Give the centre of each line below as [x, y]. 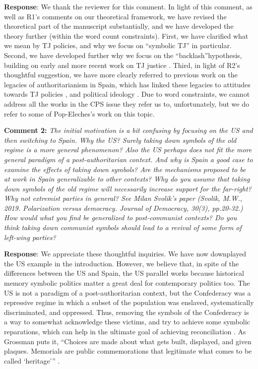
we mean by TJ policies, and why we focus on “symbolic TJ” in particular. [118, 45]
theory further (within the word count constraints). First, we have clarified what [126, 35]
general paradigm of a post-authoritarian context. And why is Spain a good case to [129, 159]
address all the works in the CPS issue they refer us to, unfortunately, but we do [127, 103]
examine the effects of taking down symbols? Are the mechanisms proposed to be [125, 169]
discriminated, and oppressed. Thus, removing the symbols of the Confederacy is [127, 312]
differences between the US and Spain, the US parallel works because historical [124, 273]
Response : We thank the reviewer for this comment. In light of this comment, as [128, 6]
